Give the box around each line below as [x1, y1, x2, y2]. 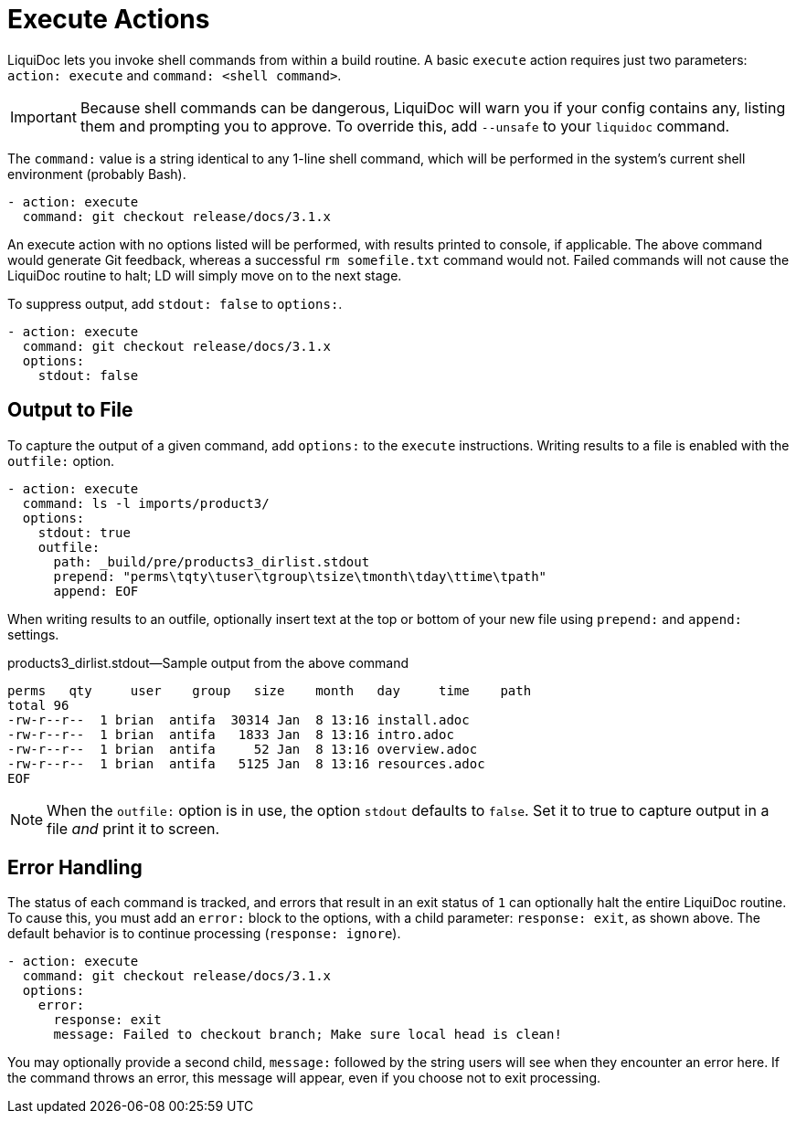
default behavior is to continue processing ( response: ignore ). [7, 925, 401, 942]
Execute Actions [7, 4, 210, 35]
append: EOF [53, 583, 139, 598]
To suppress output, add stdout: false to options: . [7, 295, 343, 312]
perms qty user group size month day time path [7, 682, 532, 698]
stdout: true [37, 524, 131, 540]
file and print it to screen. [47, 819, 220, 838]
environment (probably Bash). [7, 165, 186, 182]
